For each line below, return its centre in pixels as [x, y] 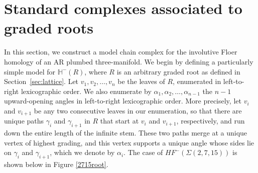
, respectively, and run [211, 121]
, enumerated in [197, 81]
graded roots [49, 28]
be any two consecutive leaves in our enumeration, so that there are [138, 110]
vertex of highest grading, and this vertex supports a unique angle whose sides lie [129, 142]
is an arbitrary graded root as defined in [178, 71]
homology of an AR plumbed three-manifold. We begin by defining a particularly [129, 61]
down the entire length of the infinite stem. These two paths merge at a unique [126, 133]
